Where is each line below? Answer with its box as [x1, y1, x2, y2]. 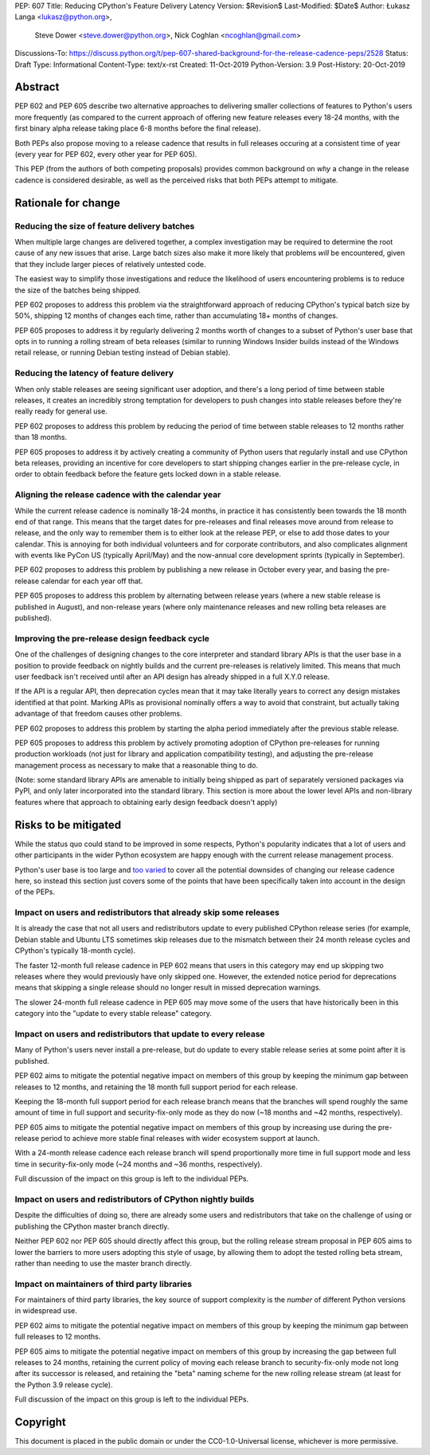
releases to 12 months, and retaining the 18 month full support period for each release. [14, 1082, 298, 1092]
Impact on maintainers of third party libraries [14, 1278, 193, 1289]
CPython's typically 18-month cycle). [14, 946, 135, 955]
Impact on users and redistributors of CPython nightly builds [14, 1194, 255, 1205]
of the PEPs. [14, 887, 56, 896]
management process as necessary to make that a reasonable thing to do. [14, 760, 259, 770]
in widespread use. [14, 1306, 77, 1316]
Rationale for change [14, 196, 121, 210]
